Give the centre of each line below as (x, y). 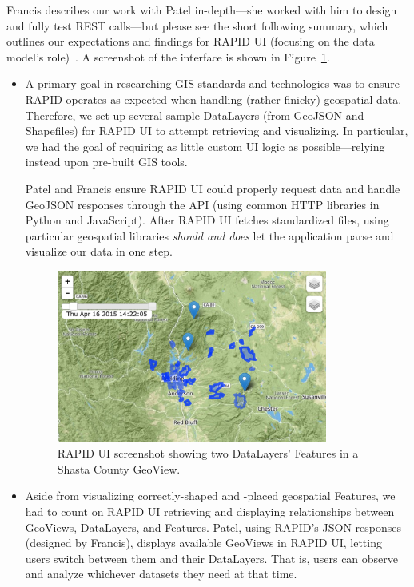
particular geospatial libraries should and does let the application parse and (209, 235)
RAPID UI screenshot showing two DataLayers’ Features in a (208, 453)
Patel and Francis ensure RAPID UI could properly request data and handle (213, 188)
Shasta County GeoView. (119, 468)
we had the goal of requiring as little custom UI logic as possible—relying (205, 146)
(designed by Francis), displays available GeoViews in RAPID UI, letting (203, 543)
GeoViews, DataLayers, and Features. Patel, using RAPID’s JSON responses (213, 527)
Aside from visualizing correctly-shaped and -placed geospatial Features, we (210, 496)
